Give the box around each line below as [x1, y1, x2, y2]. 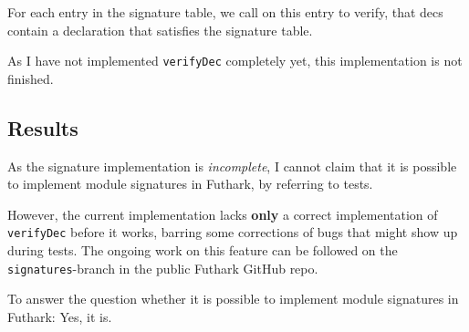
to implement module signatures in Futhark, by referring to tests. [7, 174, 373, 193]
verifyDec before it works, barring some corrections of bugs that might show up [7, 223, 458, 242]
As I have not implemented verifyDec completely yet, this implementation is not [7, 51, 463, 70]
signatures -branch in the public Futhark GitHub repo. [7, 258, 318, 277]
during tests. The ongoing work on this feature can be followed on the [7, 241, 398, 260]
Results [7, 113, 78, 141]
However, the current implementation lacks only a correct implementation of [7, 204, 438, 223]
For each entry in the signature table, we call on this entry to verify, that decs [7, 3, 443, 21]
